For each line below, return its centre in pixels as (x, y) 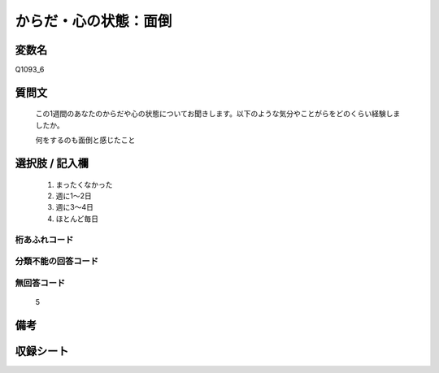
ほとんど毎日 (77, 219)
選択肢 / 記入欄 (52, 164)
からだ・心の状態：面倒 (93, 21)
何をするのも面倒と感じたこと (85, 140)
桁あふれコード (44, 240)
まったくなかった (84, 184)
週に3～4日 (74, 207)
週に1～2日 (74, 196)
